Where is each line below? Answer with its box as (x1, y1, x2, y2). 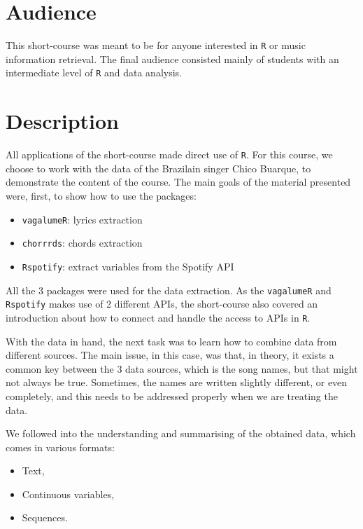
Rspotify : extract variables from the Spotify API (22, 259, 234, 273)
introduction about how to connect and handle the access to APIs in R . (6, 310, 311, 324)
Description (6, 107, 120, 135)
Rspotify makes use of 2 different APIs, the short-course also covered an (6, 296, 318, 311)
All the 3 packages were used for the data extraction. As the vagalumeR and (6, 282, 332, 297)
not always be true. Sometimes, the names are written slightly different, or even (6, 375, 348, 390)
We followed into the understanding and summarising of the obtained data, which (6, 426, 356, 441)
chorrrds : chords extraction (22, 235, 143, 250)
